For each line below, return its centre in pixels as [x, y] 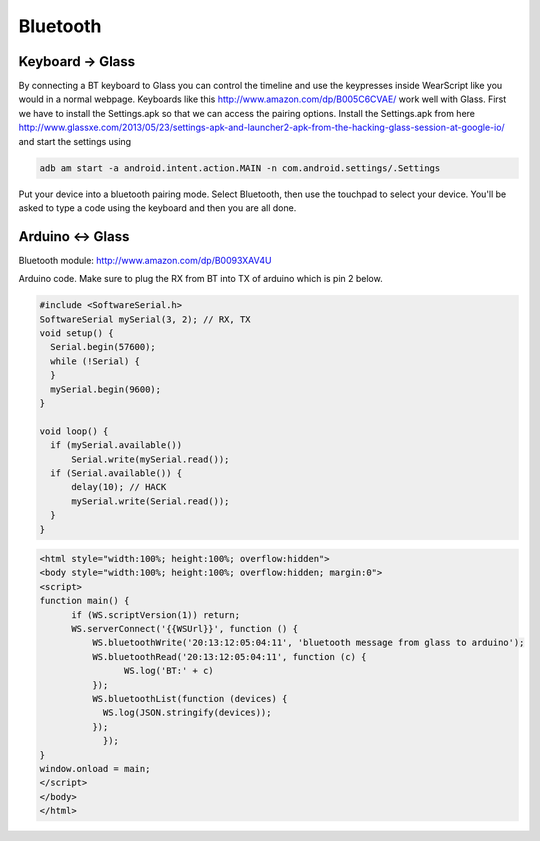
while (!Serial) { [95, 361]
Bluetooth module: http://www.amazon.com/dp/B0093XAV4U [145, 260]
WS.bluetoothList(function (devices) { [189, 698]
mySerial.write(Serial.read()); [150, 501]
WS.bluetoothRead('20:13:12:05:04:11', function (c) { [229, 656]
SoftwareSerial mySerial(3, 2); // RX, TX [145, 319]
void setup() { [76, 333]
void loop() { [74, 431]
